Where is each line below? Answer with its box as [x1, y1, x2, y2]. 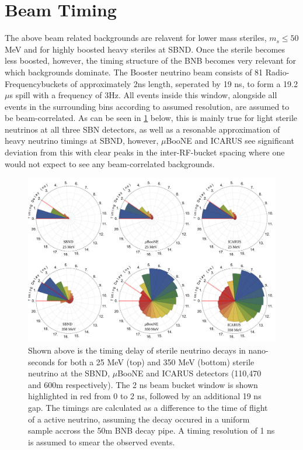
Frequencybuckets [5, 77, 68, 89]
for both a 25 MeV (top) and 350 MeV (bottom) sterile [57, 355, 255, 368]
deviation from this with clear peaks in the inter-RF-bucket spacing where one [5, 146, 285, 158]
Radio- [265, 65, 290, 78]
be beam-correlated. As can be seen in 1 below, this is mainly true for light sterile [5, 112, 298, 124]
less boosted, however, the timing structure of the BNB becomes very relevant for [5, 54, 297, 67]
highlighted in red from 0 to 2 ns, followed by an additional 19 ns [28, 390, 262, 402]
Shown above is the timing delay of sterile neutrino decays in [28, 344, 246, 356]
